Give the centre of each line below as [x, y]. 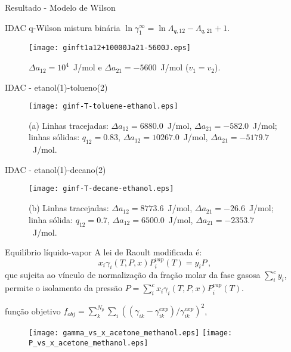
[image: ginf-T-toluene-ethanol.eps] [103, 106]
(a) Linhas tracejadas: [69, 125]
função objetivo [33, 311]
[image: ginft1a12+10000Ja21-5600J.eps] [110, 48]
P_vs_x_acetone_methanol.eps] [89, 343]
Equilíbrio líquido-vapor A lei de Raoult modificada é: [103, 252]
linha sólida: [51, 219]
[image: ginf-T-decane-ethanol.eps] [101, 189]
